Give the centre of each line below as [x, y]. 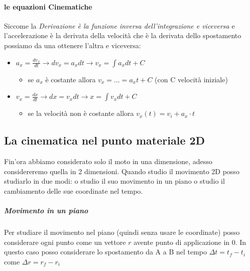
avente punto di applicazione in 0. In [190, 242]
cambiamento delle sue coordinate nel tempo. [74, 190]
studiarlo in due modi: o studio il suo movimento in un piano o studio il [114, 181]
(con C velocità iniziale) [191, 79]
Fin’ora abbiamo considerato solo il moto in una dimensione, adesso [108, 161]
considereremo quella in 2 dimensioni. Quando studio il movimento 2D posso [122, 171]
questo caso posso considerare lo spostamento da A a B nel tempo [106, 252]
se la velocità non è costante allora [81, 113]
